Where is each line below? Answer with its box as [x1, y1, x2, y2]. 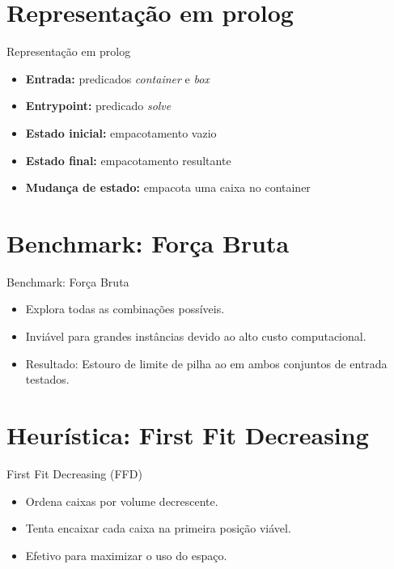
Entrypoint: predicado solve [25, 97, 172, 114]
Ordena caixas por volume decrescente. [25, 492, 218, 509]
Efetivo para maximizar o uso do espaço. [25, 546, 227, 563]
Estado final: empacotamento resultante [25, 151, 231, 168]
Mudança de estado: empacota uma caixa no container [25, 179, 311, 196]
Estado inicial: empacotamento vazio [25, 124, 217, 141]
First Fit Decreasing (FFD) [6, 465, 142, 482]
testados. [25, 371, 70, 388]
